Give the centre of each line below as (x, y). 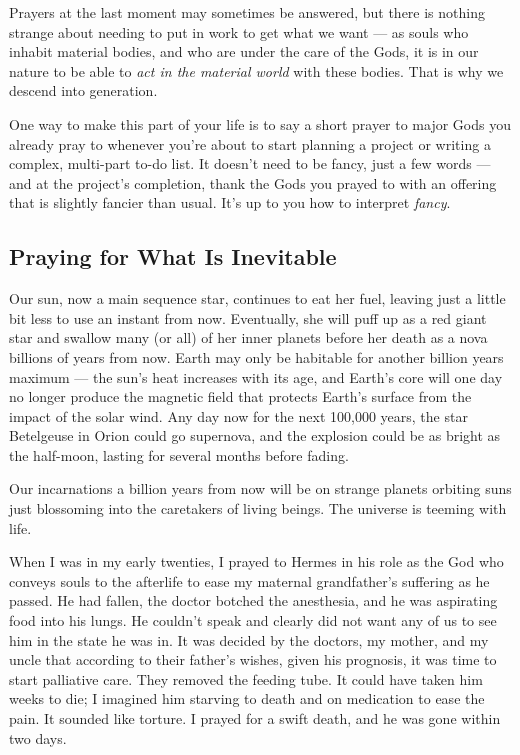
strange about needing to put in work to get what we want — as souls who (239, 31)
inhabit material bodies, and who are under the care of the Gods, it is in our (244, 51)
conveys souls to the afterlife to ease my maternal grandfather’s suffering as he (249, 580)
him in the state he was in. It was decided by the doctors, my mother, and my (249, 639)
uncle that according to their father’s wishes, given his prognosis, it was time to (253, 659)
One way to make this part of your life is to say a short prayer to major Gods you (260, 123)
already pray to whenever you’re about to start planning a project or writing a (250, 143)
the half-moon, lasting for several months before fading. (179, 454)
